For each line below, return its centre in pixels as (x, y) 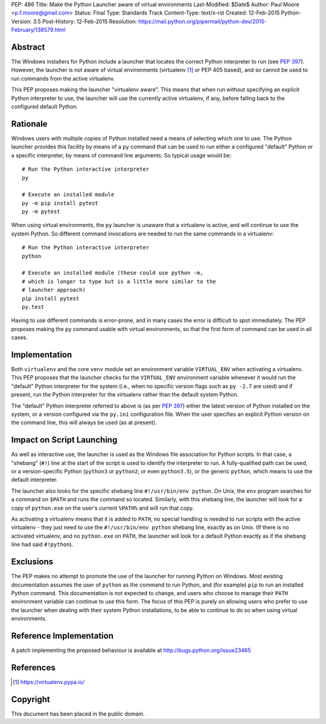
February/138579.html (38, 30)
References (33, 667)
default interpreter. (34, 480)
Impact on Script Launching (64, 440)
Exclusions (32, 562)
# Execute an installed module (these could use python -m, (113, 273)
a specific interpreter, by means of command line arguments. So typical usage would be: (121, 155)
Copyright (31, 699)
